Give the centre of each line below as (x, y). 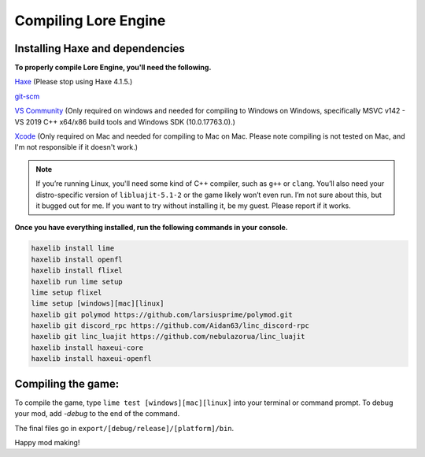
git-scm (27, 96)
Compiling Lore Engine (90, 20)
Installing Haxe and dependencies (100, 48)
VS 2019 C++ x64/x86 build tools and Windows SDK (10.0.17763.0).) (125, 121)
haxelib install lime (73, 249)
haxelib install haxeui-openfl (92, 359)
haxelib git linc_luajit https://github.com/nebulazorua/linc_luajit (168, 336)
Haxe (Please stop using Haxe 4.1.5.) (74, 82)
